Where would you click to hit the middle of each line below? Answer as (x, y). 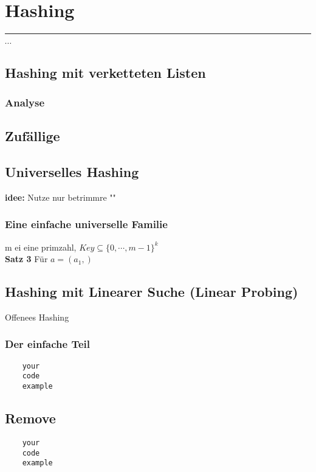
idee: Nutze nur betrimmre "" (60, 197)
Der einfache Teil (48, 344)
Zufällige (33, 136)
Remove (30, 418)
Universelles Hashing (72, 171)
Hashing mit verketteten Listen (105, 72)
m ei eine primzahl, (41, 247)
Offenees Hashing (37, 317)
